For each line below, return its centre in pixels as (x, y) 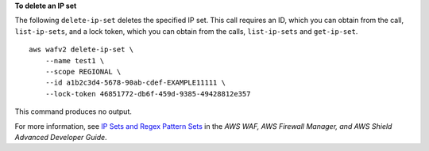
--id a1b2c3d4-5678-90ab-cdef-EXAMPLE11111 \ (135, 83)
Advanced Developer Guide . (61, 137)
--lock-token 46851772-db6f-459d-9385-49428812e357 (148, 94)
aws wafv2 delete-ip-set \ (81, 50)
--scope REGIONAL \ (83, 72)
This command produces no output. (73, 111)
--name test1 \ (75, 60)
